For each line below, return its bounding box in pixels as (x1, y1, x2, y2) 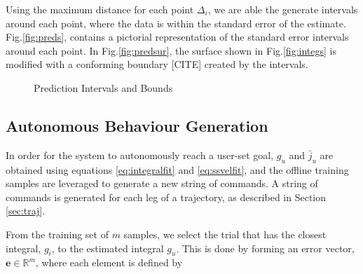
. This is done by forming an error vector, (176, 240, 355, 255)
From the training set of (6, 226, 109, 241)
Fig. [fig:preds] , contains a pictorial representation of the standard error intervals (6, 29, 349, 44)
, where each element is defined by (35, 255, 183, 270)
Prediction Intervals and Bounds (34, 80, 173, 95)
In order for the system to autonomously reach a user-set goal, (6, 147, 274, 162)
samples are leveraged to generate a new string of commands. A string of (6, 176, 318, 191)
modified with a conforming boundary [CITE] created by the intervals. (6, 57, 308, 71)
